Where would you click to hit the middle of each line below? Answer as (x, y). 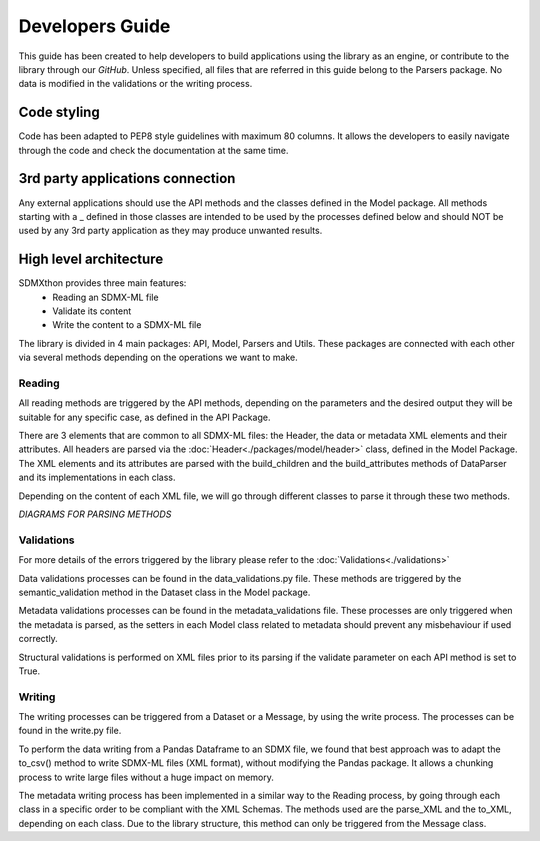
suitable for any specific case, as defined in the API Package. (144, 417)
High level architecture (91, 259)
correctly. (38, 639)
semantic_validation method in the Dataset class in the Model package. (164, 592)
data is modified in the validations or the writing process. (135, 84)
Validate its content (92, 311)
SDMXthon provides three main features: (102, 283)
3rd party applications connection (127, 178)
